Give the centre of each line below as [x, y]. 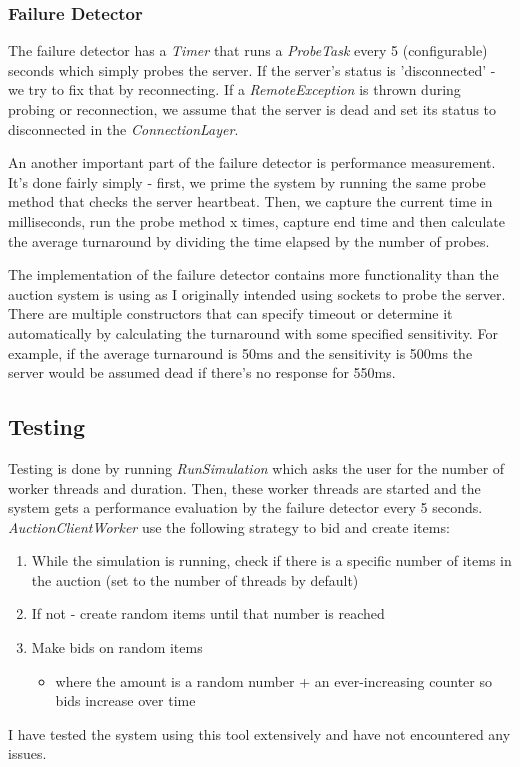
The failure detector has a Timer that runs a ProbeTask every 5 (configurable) [248, 50]
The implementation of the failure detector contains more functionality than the [253, 274]
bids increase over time [125, 700]
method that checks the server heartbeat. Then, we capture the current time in [250, 201]
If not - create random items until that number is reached [208, 613]
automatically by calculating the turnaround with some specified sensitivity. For [253, 332]
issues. [27, 753]
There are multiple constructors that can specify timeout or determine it [230, 313]
